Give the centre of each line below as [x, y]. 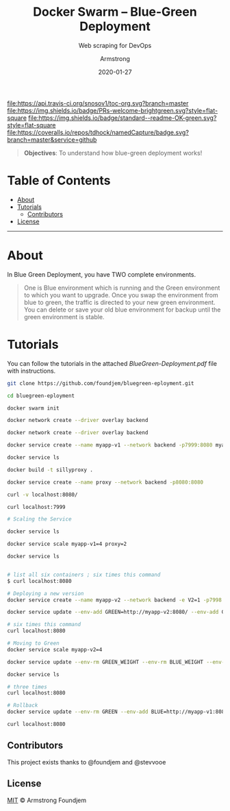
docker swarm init [33, 408]
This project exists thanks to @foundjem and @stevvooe [87, 762]
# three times [27, 687]
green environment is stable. [64, 316]
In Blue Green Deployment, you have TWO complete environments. [102, 274]
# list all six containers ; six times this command [84, 575]
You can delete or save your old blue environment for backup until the [122, 310]
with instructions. [31, 371]
